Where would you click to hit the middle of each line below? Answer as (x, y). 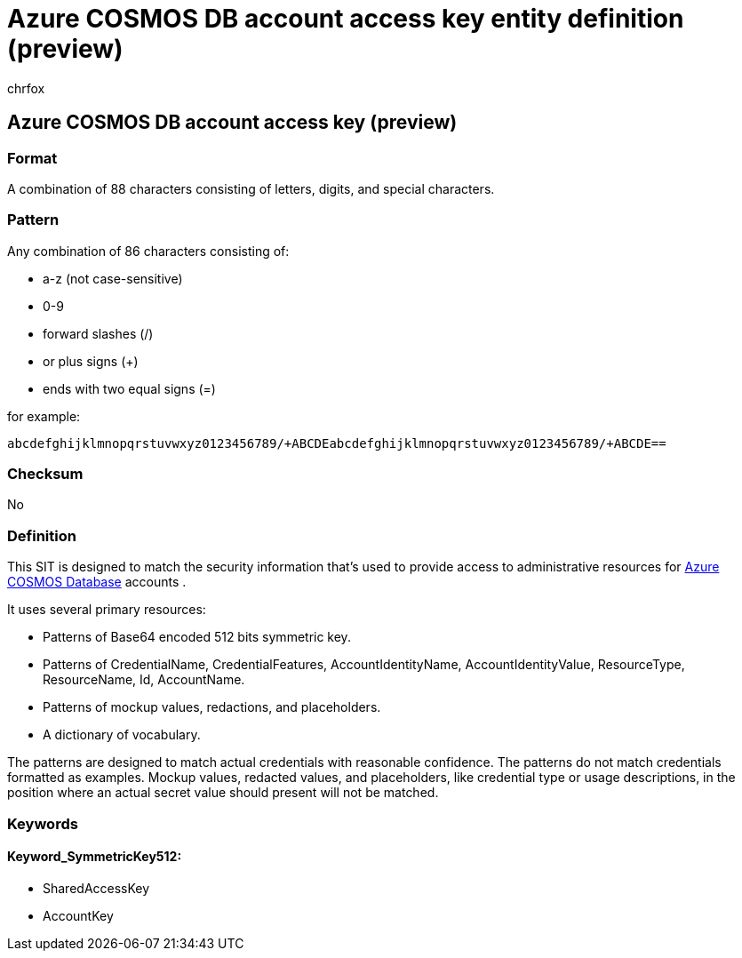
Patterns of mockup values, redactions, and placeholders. (212, 707)
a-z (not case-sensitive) (113, 278)
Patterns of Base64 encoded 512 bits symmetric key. (197, 637)
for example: (44, 416)
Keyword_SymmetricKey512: (95, 857)
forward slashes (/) (98, 333)
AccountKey (78, 915)
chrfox (26, 88)
